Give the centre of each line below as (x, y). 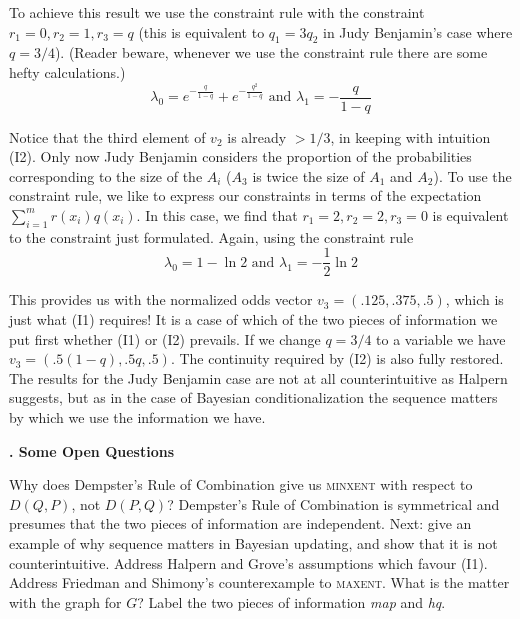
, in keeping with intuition (410, 136)
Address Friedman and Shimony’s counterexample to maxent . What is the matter (259, 582)
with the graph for (65, 601)
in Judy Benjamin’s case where (418, 31)
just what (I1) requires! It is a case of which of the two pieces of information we (253, 319)
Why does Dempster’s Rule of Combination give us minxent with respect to (241, 484)
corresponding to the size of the (106, 175)
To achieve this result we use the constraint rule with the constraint (217, 12)
